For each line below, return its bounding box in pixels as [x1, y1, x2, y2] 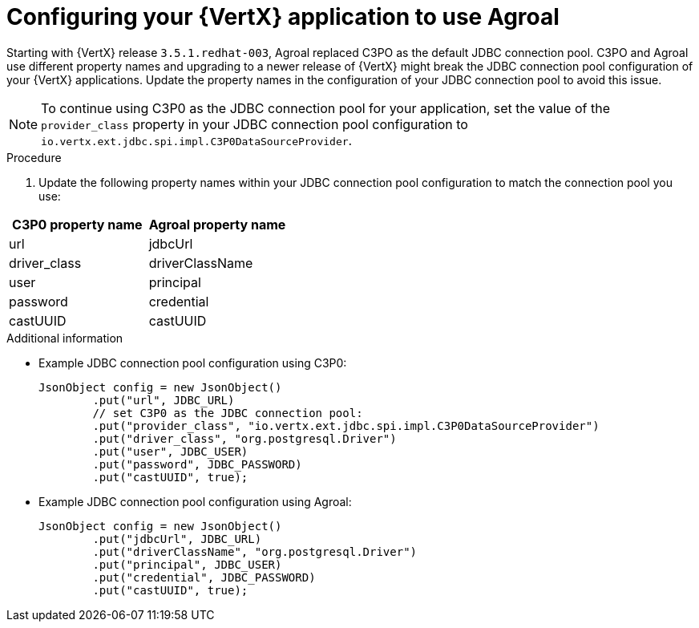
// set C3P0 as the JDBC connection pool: [92, 406, 363, 419]
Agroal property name [148, 216, 286, 233]
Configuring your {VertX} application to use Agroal [6, 3, 560, 30]
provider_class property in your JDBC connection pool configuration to [41, 115, 468, 132]
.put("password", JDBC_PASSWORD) [92, 457, 302, 471]
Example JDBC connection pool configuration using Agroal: [38, 494, 352, 508]
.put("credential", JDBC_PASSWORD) [92, 570, 316, 584]
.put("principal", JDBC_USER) [92, 557, 282, 571]
